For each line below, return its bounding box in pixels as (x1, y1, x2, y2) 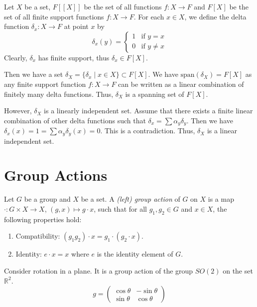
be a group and (24, 194, 71, 204)
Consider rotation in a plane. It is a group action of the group (4, 265, 193, 276)
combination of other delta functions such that (4, 115, 146, 125)
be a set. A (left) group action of (81, 194, 180, 204)
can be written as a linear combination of (118, 78, 244, 89)
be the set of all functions (84, 1, 162, 11)
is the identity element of (97, 249, 173, 259)
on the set (223, 265, 253, 276)
